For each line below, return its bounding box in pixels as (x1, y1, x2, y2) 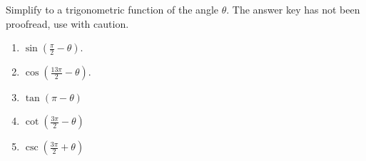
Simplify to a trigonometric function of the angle (6, 2, 219, 16)
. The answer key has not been (226, 2, 360, 16)
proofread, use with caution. (6, 16, 129, 31)
